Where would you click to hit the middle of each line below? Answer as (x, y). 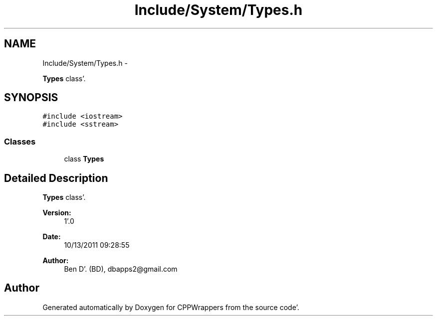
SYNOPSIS (31, 98)
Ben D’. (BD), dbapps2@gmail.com (121, 269)
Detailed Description (56, 178)
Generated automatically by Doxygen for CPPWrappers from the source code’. (171, 307)
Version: (57, 213)
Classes (20, 141)
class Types (84, 159)
